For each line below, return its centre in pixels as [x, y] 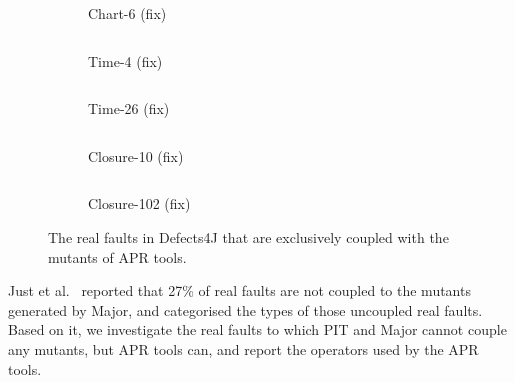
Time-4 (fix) [125, 60]
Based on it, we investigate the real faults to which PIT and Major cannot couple [257, 329]
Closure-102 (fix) [139, 203]
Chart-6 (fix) [127, 13]
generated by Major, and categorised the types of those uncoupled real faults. [245, 309]
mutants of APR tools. [117, 256]
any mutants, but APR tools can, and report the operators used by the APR [243, 348]
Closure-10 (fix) [136, 155]
